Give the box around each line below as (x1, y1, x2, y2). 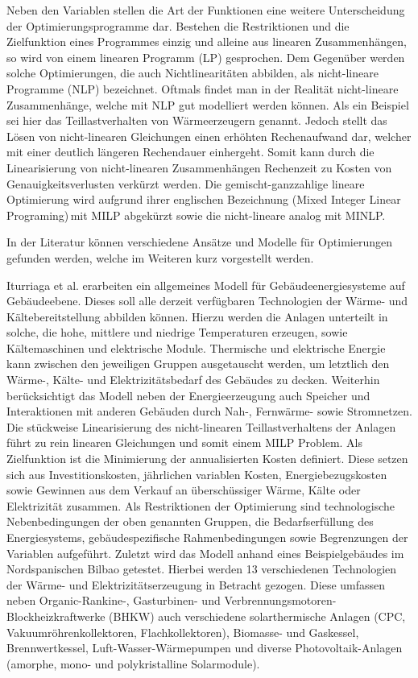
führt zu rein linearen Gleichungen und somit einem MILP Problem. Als (6, 434, 363, 451)
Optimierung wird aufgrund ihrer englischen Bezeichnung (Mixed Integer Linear (6, 191, 401, 208)
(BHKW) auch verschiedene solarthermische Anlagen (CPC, (109, 607, 406, 624)
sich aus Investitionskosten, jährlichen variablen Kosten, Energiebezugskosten (6, 465, 387, 482)
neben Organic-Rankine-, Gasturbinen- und (6, 592, 221, 609)
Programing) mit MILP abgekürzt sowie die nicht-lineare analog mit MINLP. (6, 206, 386, 223)
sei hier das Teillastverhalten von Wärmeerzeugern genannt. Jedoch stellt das (6, 112, 387, 129)
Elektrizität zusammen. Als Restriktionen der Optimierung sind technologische (6, 497, 395, 514)
